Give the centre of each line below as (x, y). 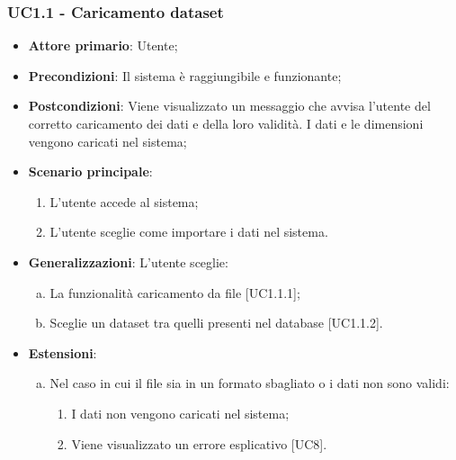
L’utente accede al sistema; (124, 201)
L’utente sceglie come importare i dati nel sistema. (189, 232)
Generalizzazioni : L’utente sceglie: (128, 262)
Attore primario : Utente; (103, 45)
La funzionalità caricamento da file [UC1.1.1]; (175, 292)
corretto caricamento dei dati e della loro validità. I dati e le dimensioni (226, 123)
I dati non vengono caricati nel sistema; (180, 413)
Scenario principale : (90, 171)
